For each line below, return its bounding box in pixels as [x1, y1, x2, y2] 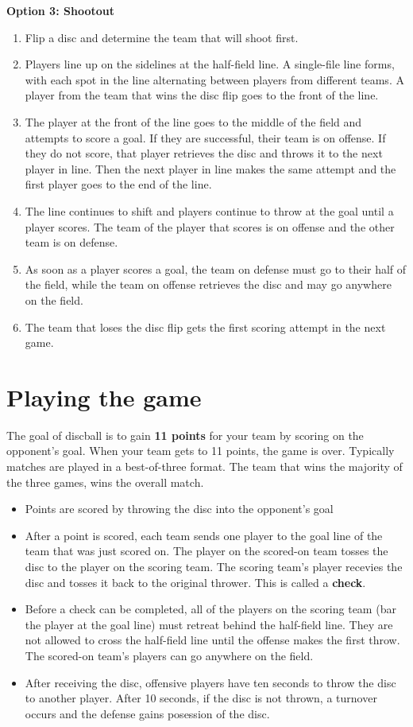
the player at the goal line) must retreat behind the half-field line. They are [25, 616, 393, 632]
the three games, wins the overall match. [6, 473, 204, 490]
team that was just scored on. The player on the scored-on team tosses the [25, 542, 388, 559]
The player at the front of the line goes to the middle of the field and [25, 113, 362, 130]
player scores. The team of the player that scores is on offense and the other [25, 218, 395, 235]
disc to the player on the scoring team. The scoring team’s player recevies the [25, 558, 403, 574]
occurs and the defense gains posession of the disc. [25, 705, 270, 721]
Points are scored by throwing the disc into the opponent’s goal [25, 500, 334, 517]
